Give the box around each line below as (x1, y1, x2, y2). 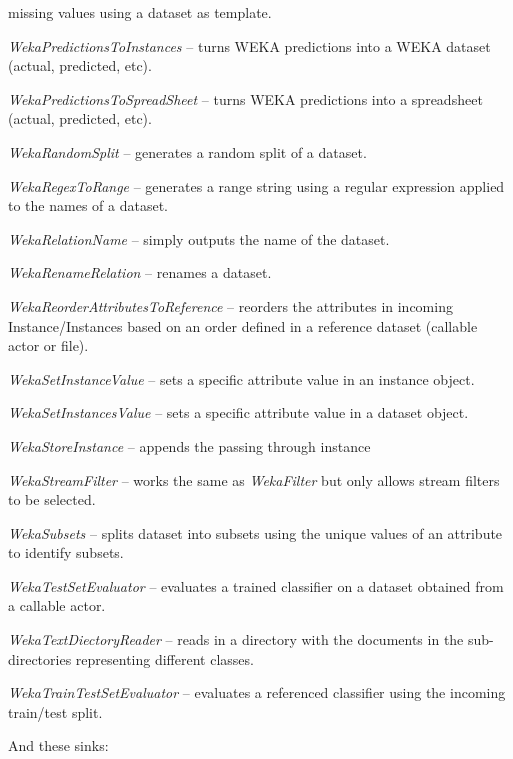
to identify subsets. (8, 542, 124, 563)
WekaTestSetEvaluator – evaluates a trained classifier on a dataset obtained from (8, 575, 504, 596)
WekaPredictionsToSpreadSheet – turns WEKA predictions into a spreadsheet (8, 88, 483, 109)
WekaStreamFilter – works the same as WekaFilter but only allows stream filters (8, 469, 500, 490)
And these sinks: (8, 735, 109, 756)
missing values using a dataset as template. (8, 2, 272, 22)
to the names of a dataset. (8, 195, 168, 216)
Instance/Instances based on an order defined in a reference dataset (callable (8, 315, 478, 336)
